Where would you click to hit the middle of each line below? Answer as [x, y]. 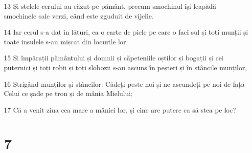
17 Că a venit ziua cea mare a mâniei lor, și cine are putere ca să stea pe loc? [120, 109]
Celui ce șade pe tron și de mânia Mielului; [69, 93]
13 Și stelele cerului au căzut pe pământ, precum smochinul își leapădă [110, 6]
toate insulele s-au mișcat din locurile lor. [66, 41]
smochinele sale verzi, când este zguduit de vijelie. [79, 15]
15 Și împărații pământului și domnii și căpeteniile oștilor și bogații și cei [114, 58]
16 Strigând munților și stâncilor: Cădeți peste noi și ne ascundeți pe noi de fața [124, 84]
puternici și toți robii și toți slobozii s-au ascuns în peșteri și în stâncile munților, [126, 67]
